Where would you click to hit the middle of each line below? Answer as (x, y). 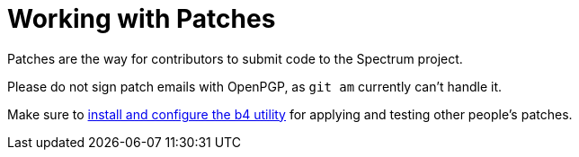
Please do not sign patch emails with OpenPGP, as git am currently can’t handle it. (254, 86)
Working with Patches (142, 19)
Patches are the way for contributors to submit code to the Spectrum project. (235, 58)
